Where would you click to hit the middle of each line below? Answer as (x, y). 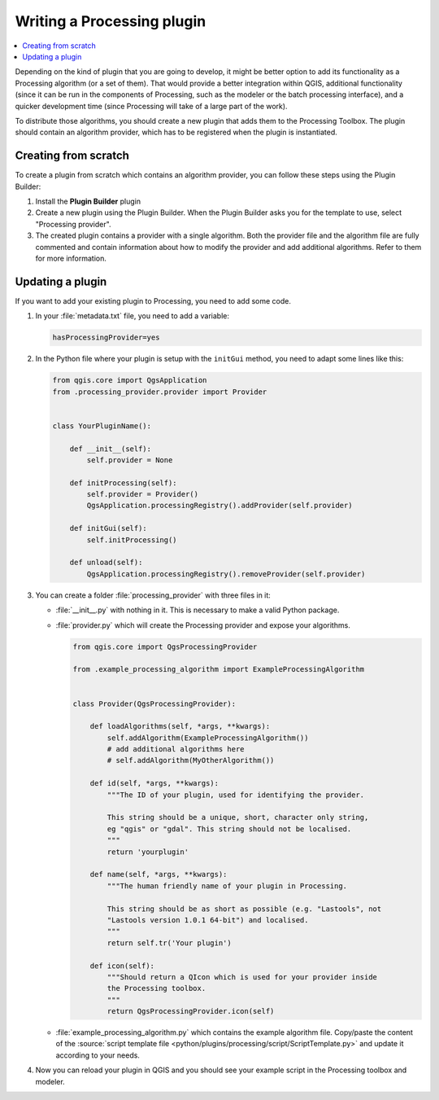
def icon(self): (122, 966)
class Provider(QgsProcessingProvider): (154, 703)
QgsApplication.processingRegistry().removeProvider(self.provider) (226, 574)
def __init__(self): (111, 449)
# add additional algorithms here (176, 749)
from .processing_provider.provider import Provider (160, 392)
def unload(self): (106, 563)
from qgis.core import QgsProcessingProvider (165, 646)
